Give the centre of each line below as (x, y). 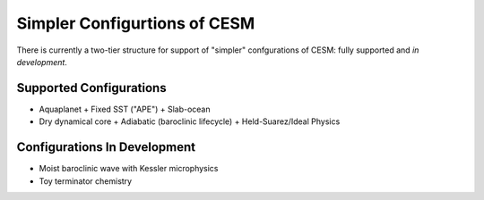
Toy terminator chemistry (86, 181)
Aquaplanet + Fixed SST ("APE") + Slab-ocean (125, 109)
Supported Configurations (91, 88)
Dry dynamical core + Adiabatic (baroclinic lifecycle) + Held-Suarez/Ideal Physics (190, 121)
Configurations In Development (106, 147)
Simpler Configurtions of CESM (136, 23)
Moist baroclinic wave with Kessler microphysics (129, 169)
